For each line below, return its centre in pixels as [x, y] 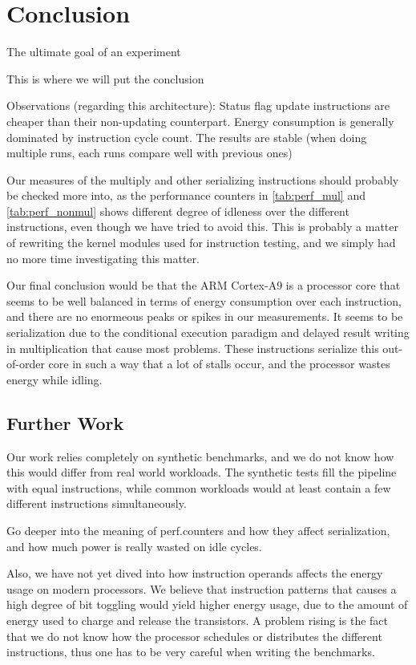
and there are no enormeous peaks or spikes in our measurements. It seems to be [205, 316]
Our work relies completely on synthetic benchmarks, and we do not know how [200, 456]
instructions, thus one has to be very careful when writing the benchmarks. [191, 652]
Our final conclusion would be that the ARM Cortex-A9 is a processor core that [204, 285]
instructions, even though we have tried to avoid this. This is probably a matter [202, 227]
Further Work [65, 422]
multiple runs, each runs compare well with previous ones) [149, 153]
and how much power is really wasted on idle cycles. [134, 546]
